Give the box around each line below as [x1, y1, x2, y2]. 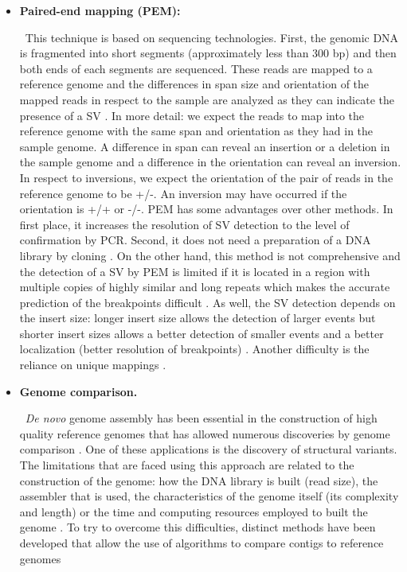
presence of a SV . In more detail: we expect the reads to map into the [19, 107, 365, 123]
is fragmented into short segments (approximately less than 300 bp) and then [19, 45, 397, 61]
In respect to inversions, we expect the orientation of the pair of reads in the [19, 169, 393, 185]
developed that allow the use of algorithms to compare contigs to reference [19, 535, 384, 551]
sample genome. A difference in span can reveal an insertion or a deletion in [19, 138, 390, 154]
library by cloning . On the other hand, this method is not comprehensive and [19, 247, 401, 263]
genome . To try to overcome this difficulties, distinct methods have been [19, 519, 376, 535]
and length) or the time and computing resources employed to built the [19, 503, 368, 519]
